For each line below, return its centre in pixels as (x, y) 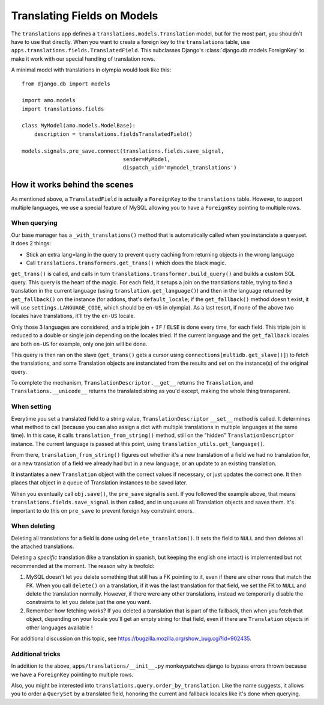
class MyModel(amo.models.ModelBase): (79, 126)
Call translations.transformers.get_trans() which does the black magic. (126, 263)
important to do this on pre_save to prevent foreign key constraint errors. (103, 510)
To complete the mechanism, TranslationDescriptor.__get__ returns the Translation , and (132, 383)
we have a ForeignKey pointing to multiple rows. (72, 674)
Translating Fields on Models (85, 16)
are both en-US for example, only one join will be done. (79, 344)
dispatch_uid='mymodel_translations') (180, 168)
